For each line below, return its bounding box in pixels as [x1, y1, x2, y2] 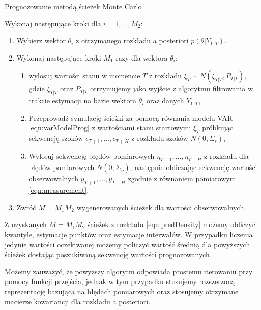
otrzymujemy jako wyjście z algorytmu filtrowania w [90, 83, 253, 94]
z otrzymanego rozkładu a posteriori [76, 35, 189, 46]
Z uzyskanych [5, 219, 47, 230]
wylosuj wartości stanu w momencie [28, 70, 140, 81]
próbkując [202, 122, 234, 133]
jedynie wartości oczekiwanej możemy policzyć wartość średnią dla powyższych [5, 239, 250, 249]
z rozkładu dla [204, 150, 249, 161]
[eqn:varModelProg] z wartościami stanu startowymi [28, 122, 191, 133]
